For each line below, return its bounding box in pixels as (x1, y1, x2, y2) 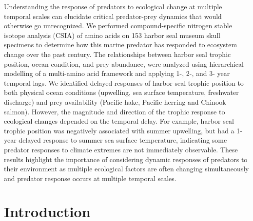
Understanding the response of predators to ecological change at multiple (4, 1, 222, 11)
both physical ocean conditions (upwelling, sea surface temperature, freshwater (4, 87, 239, 97)
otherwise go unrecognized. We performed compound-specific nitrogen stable (4, 20, 232, 31)
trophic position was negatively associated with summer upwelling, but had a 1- (4, 125, 242, 135)
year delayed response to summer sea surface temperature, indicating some (4, 135, 227, 145)
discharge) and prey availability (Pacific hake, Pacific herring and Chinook (4, 96, 226, 107)
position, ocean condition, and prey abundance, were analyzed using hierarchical (4, 58, 244, 69)
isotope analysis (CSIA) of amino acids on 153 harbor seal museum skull (4, 30, 220, 40)
